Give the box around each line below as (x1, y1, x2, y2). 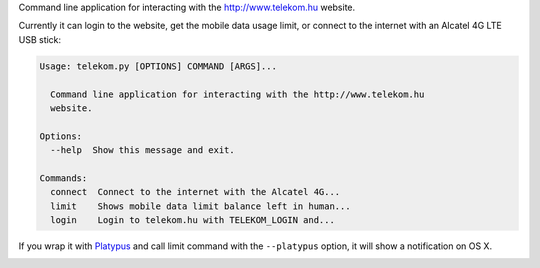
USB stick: (18, 33, 62, 45)
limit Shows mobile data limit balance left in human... (50, 200, 351, 212)
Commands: (39, 172, 88, 184)
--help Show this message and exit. (50, 145, 235, 156)
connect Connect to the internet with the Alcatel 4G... (50, 186, 341, 198)
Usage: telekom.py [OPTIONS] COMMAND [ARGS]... (39, 60, 277, 72)
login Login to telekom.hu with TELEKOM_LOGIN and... (50, 215, 335, 226)
